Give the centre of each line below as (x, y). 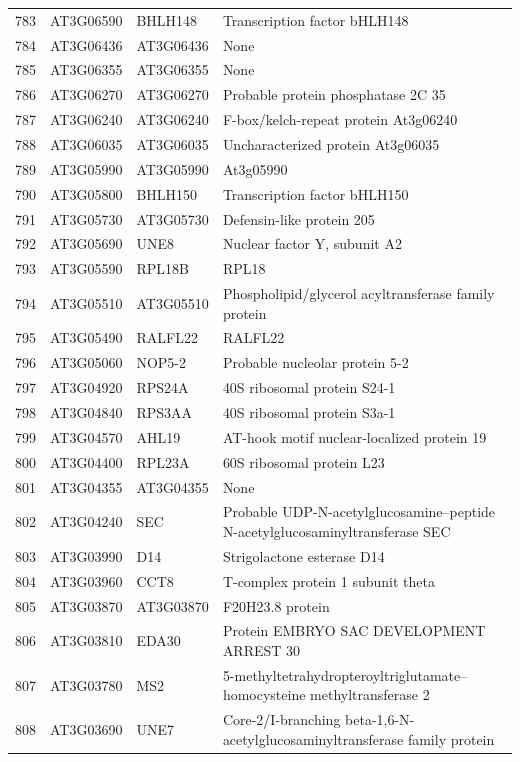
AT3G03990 (86, 555)
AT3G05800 (86, 193)
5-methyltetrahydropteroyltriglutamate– (345, 674)
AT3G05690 (86, 243)
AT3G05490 (86, 337)
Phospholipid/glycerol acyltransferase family (358, 293)
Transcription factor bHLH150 (315, 193)
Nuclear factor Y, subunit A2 (312, 243)
